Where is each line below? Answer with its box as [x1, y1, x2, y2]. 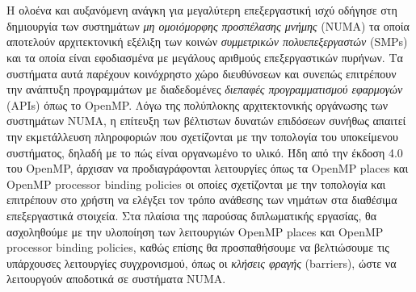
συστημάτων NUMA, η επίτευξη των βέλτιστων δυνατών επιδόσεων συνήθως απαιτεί [6, 112, 406, 129]
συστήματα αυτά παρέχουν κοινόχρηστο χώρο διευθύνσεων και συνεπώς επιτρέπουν [6, 65, 397, 81]
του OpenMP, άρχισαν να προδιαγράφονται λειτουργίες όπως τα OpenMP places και [6, 160, 409, 177]
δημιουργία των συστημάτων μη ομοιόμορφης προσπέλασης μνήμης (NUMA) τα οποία [6, 17, 410, 34]
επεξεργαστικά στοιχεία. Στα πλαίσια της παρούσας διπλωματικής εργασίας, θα [6, 206, 376, 223]
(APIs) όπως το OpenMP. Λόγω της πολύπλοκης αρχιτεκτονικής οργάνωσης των [6, 96, 389, 113]
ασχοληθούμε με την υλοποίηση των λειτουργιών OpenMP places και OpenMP [6, 223, 384, 240]
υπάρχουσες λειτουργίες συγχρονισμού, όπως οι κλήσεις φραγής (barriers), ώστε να [6, 254, 397, 271]
